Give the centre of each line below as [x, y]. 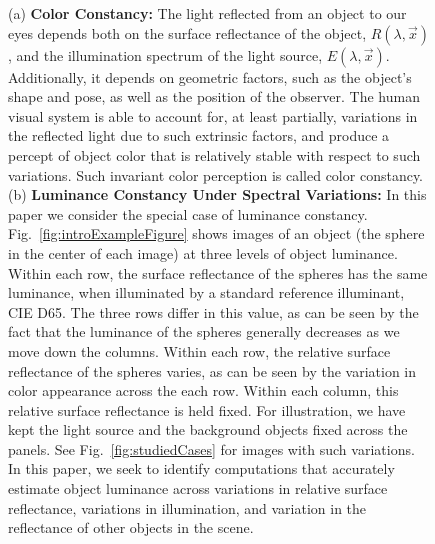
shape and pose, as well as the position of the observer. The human [214, 96]
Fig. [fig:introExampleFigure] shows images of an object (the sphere [216, 233]
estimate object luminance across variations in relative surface [198, 488]
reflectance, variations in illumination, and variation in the [187, 507]
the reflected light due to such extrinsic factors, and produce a [199, 135]
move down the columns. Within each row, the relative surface [199, 350]
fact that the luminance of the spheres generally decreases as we [204, 331]
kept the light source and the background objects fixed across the [208, 429]
